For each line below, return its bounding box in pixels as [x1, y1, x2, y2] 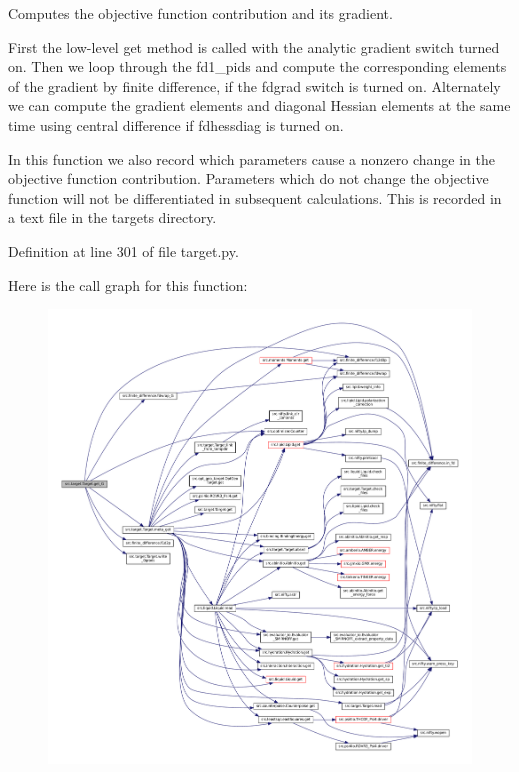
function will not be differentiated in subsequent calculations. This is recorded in [8, 187, 502, 208]
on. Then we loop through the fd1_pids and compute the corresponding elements [8, 56, 507, 77]
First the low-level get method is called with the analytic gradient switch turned [8, 36, 500, 57]
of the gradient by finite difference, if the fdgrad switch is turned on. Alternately [8, 75, 501, 96]
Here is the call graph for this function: [8, 274, 248, 295]
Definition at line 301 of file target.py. [8, 240, 239, 261]
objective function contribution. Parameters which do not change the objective [8, 168, 489, 189]
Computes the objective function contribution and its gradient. [8, 3, 393, 23]
